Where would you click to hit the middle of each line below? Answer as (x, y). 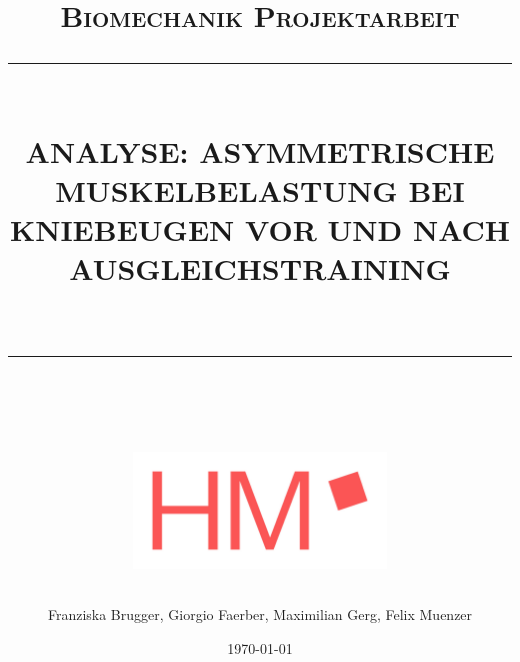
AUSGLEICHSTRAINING (260, 268)
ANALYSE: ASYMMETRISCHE (260, 150)
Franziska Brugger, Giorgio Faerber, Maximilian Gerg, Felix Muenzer (260, 614)
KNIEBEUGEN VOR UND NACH (260, 228)
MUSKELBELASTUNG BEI (260, 189)
